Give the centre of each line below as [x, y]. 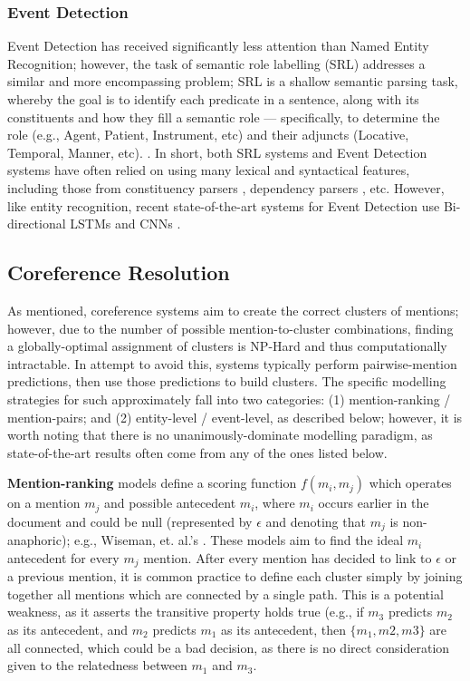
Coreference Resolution [119, 272]
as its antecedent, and [68, 630]
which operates [410, 483]
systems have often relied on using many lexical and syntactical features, [209, 170]
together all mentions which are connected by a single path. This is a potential [225, 593]
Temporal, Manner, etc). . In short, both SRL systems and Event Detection [217, 152]
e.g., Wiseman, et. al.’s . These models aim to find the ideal [239, 540]
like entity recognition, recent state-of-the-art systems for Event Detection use [224, 205]
